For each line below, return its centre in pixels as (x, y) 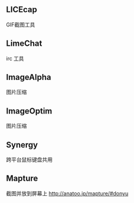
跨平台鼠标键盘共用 (29, 160)
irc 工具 (15, 58)
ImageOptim (29, 111)
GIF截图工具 (21, 24)
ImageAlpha (29, 77)
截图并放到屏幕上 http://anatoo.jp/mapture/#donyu (67, 193)
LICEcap (22, 10)
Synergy (22, 144)
